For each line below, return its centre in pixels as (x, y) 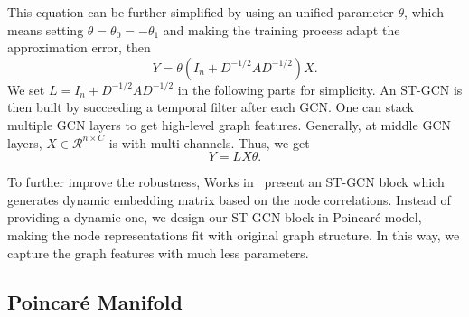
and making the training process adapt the (281, 29)
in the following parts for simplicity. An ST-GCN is (320, 89)
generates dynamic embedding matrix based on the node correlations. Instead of (229, 199)
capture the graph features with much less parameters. (158, 252)
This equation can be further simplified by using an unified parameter (201, 12)
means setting (46, 29)
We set (26, 89)
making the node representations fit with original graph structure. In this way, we (234, 234)
